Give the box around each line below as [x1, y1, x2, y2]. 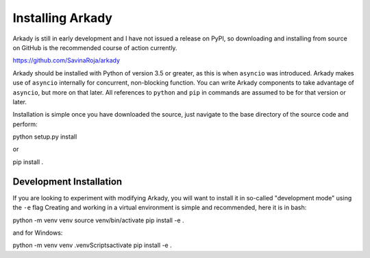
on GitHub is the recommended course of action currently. [12, 43, 177, 51]
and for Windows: [12, 228, 63, 237]
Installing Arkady [12, 10, 113, 25]
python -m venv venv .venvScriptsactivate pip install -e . [12, 241, 172, 250]
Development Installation [12, 176, 123, 187]
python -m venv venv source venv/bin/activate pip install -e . [12, 216, 184, 224]
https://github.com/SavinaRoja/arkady [12, 56, 120, 64]
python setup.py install [12, 132, 77, 141]
